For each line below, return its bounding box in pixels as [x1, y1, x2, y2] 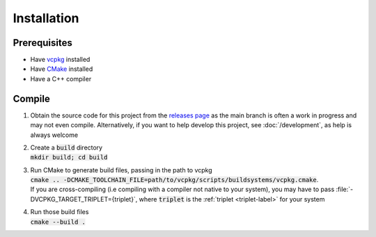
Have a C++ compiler [30, 74, 92, 83]
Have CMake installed [30, 65, 93, 73]
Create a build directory [30, 143, 103, 152]
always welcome [30, 131, 79, 139]
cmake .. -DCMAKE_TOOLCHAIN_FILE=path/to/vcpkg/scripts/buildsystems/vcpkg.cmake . [30, 176, 319, 184]
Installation [13, 10, 79, 26]
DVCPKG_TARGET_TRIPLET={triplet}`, [30, 195, 138, 203]
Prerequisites [13, 37, 72, 49]
